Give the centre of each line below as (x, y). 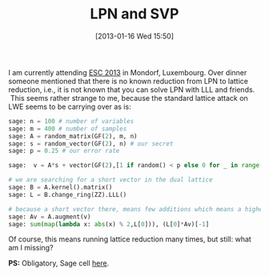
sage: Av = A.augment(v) (50, 217)
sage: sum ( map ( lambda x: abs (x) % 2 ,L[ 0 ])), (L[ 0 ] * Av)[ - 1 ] (109, 224)
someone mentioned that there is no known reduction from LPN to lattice (128, 81)
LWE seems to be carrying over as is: (70, 106)
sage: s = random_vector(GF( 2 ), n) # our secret (91, 144)
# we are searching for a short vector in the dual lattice (111, 180)
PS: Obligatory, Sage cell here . (59, 263)
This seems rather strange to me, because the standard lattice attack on (129, 98)
